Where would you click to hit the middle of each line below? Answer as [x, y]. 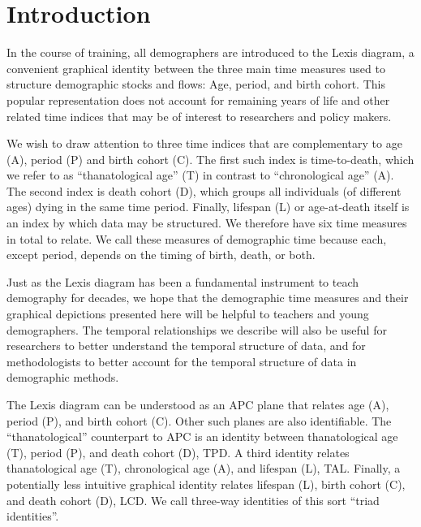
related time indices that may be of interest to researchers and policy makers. [199, 116]
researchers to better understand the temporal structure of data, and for [186, 346]
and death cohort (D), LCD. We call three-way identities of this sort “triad [193, 500]
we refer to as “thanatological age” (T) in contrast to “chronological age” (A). [200, 175]
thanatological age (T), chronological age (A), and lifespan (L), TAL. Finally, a [204, 468]
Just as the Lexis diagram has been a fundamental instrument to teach [183, 281]
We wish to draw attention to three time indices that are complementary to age [204, 143]
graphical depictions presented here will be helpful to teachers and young [188, 314]
